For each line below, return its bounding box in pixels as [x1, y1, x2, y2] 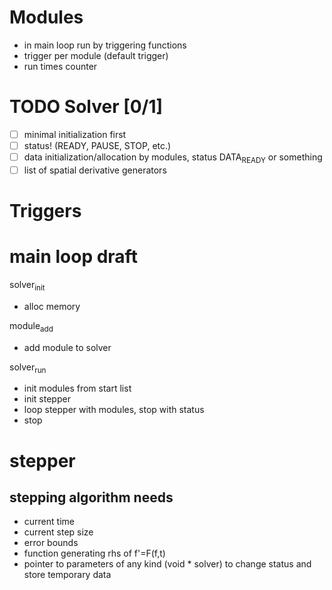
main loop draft [9, 246, 138, 268]
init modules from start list [23, 382, 132, 395]
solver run [9, 361, 47, 375]
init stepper [23, 393, 71, 405]
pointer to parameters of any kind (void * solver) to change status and [23, 558, 312, 570]
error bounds [23, 537, 79, 549]
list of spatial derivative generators [23, 164, 167, 176]
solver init [9, 278, 46, 293]
